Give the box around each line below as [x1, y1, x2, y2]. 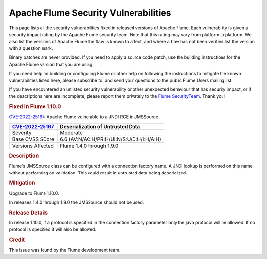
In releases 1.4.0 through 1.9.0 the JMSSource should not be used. [9, 199, 144, 205]
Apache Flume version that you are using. [9, 61, 94, 67]
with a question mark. [9, 45, 53, 51]
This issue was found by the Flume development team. [9, 247, 121, 253]
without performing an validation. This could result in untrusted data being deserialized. [9, 170, 187, 175]
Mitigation [9, 179, 35, 186]
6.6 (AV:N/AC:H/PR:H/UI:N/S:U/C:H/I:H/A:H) [60, 136, 162, 143]
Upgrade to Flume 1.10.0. [9, 190, 59, 196]
